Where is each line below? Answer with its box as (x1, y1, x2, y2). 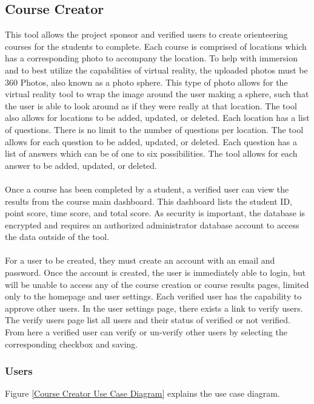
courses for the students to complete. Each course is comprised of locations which (5, 39, 307, 52)
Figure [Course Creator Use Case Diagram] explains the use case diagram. (5, 387, 280, 400)
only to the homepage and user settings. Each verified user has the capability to (5, 290, 302, 303)
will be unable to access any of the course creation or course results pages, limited (5, 278, 309, 290)
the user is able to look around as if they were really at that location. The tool (5, 99, 297, 112)
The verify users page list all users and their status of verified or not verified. (5, 313, 290, 326)
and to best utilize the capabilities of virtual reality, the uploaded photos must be (5, 63, 308, 76)
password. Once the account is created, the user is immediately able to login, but (5, 266, 306, 279)
